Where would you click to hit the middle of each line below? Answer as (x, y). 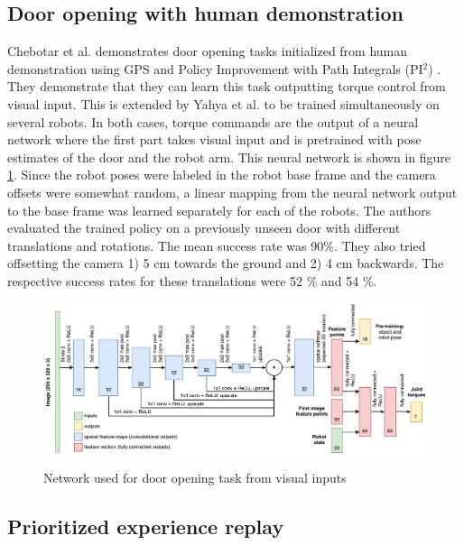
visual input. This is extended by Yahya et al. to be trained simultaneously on (223, 103)
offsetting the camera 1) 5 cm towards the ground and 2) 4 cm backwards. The (226, 263)
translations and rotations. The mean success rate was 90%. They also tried (217, 245)
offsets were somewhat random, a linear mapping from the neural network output (232, 192)
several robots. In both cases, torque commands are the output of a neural (213, 121)
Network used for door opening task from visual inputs (195, 477)
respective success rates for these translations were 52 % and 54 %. (192, 280)
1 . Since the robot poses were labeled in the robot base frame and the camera (222, 175)
